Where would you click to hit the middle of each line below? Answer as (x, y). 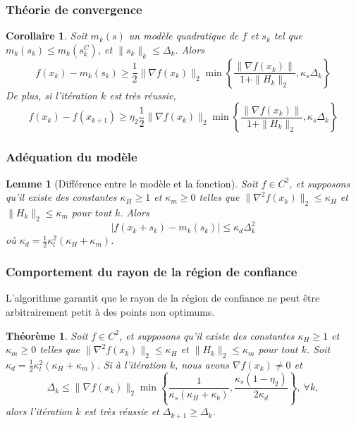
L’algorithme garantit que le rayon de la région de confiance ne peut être (163, 298)
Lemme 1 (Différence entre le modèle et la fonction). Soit (132, 183)
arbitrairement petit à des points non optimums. (110, 311)
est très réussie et (122, 411)
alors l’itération (39, 411)
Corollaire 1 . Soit (47, 36)
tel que (288, 36)
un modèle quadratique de (184, 36)
